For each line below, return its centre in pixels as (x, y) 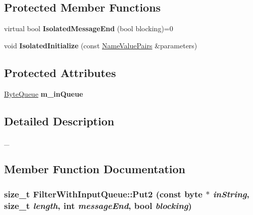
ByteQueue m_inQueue (44, 93)
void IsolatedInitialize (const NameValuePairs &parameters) (101, 45)
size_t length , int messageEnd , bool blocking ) (98, 205)
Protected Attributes (60, 72)
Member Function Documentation (95, 169)
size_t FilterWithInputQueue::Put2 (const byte (103, 194)
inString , (231, 194)
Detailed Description (59, 121)
